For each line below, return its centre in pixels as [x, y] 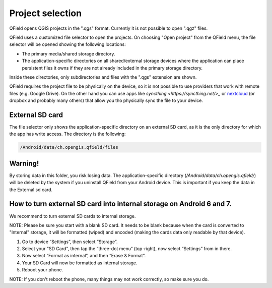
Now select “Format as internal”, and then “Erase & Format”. [84, 256]
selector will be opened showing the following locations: [67, 44]
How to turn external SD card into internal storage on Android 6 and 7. [120, 204]
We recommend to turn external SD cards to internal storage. [73, 216]
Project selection [46, 13]
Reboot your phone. [43, 270]
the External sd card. [31, 190]
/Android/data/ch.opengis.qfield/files [69, 147]
